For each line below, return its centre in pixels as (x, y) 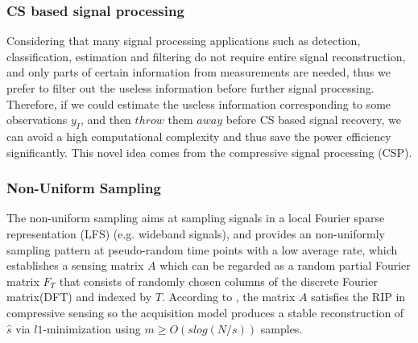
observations (37, 120)
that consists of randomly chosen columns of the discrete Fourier (218, 281)
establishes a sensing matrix (75, 265)
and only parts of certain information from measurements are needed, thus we (199, 72)
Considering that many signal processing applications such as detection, (184, 41)
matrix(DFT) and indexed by (79, 297)
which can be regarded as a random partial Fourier (285, 265)
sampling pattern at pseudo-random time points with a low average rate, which (202, 249)
